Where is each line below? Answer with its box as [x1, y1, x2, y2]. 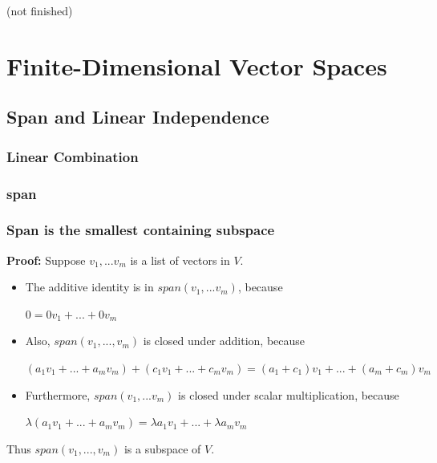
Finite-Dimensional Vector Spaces [6, 49, 387, 82]
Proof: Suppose [6, 251, 86, 268]
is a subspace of [123, 440, 201, 457]
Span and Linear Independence [6, 104, 269, 129]
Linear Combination [6, 146, 139, 166]
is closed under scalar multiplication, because [178, 386, 399, 403]
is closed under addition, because [143, 332, 305, 349]
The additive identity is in [25, 278, 154, 295]
